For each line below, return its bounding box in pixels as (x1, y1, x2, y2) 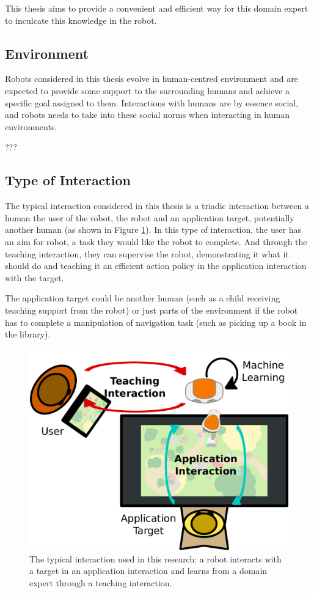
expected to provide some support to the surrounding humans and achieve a (5, 84, 290, 97)
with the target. (5, 271, 64, 284)
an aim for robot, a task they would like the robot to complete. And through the (5, 235, 307, 248)
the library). (5, 328, 51, 341)
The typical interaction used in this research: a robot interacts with (29, 552, 282, 565)
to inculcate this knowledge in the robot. (5, 13, 157, 26)
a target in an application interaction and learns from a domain (29, 564, 268, 577)
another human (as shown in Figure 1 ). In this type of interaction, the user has (5, 223, 301, 236)
